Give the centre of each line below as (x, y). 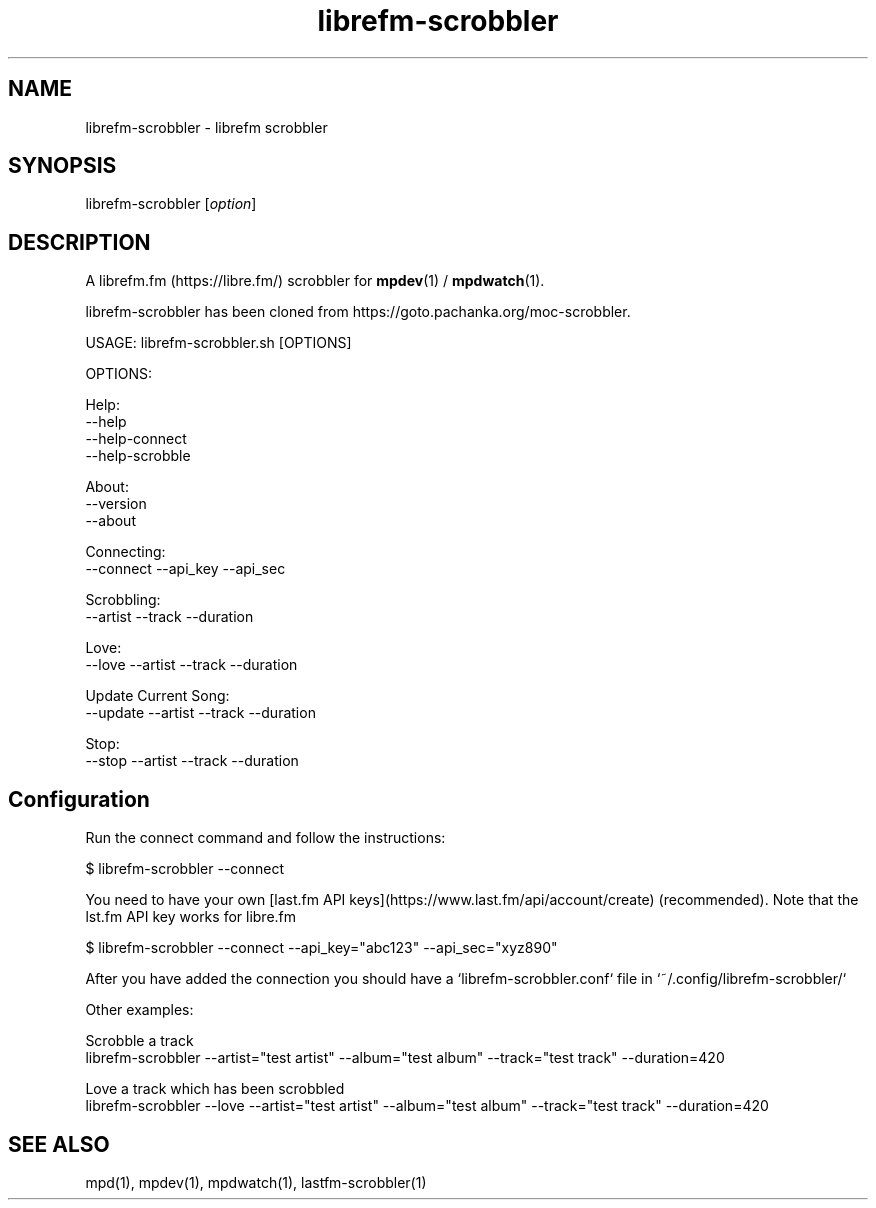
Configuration (79, 799)
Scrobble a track (139, 1041)
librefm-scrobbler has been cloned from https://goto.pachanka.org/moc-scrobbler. (358, 312)
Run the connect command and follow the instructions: (265, 838)
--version (116, 504)
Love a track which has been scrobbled (215, 1089)
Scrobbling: (123, 600)
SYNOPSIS (62, 166)
